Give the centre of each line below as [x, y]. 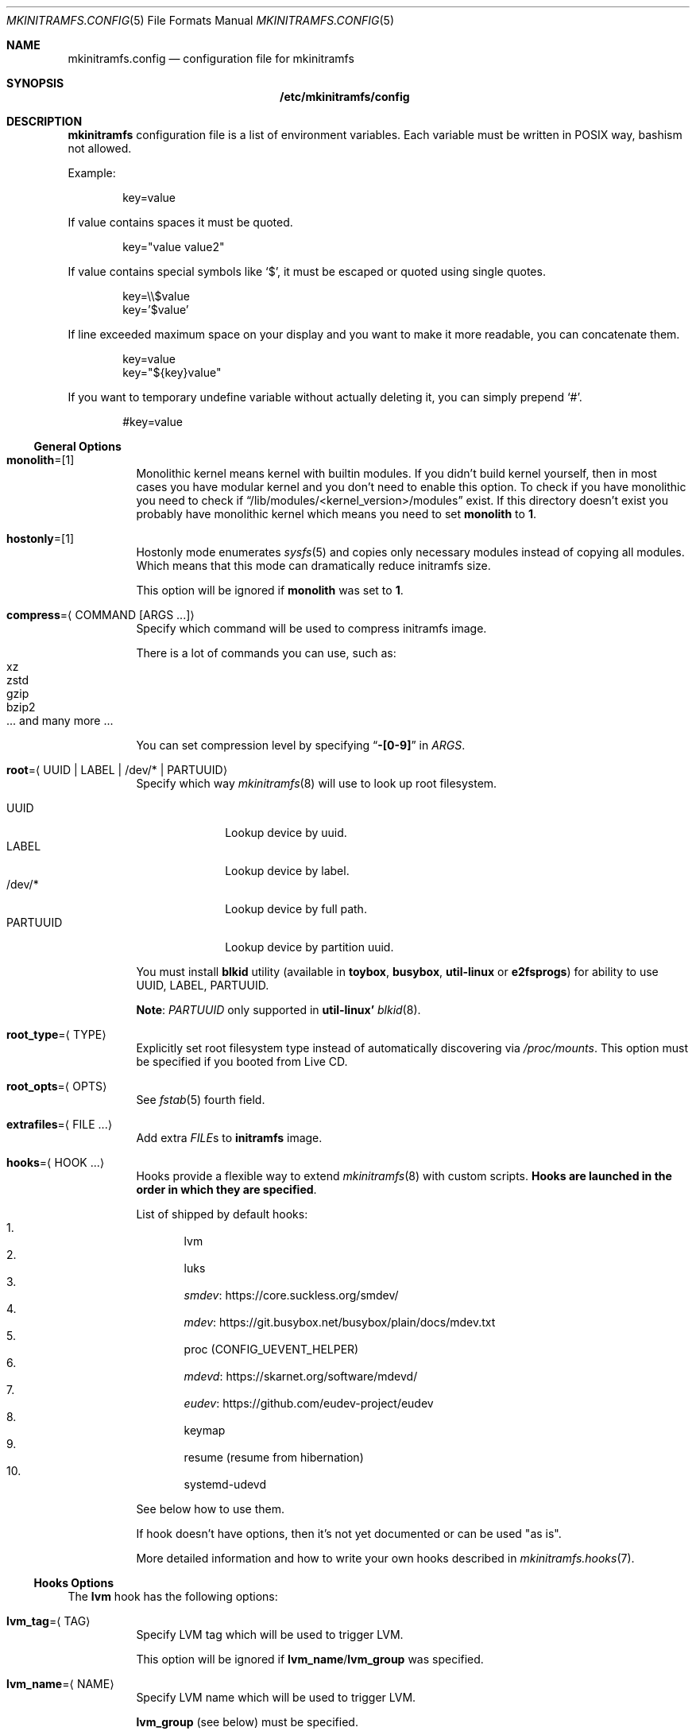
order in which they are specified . [226, 1189]
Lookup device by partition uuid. [309, 947]
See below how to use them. [210, 1509]
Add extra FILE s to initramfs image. [229, 1138]
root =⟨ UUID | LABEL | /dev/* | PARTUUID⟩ [117, 770]
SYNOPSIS [35, 83]
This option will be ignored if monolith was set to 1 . [270, 590]
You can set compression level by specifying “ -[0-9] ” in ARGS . [301, 745]
